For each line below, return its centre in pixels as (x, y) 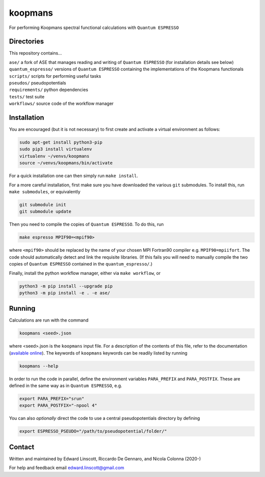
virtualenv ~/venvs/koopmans (54, 156)
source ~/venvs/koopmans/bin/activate (66, 163)
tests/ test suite (27, 96)
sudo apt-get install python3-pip (61, 142)
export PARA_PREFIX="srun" (52, 399)
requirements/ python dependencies (49, 90)
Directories (26, 42)
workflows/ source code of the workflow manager (61, 104)
